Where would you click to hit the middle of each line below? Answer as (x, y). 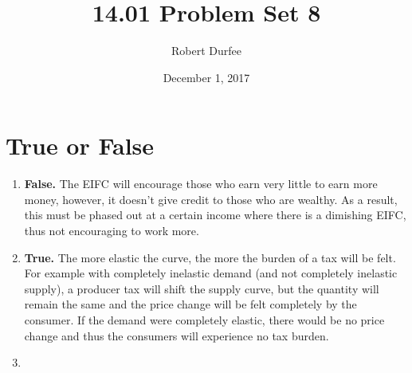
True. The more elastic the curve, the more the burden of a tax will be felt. (210, 257)
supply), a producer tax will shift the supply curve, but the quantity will (202, 288)
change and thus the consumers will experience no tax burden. (177, 335)
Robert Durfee (206, 51)
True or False (80, 145)
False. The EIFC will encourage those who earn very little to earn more (201, 184)
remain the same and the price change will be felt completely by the (190, 304)
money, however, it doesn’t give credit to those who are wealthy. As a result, (211, 199)
